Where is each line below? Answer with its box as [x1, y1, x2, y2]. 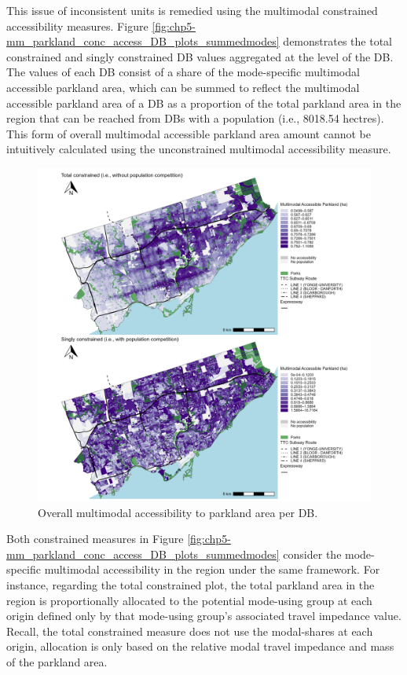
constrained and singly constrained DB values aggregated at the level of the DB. [6, 48, 394, 64]
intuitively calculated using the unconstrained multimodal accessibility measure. [6, 141, 391, 157]
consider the [283, 545, 342, 562]
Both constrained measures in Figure [6, 530, 184, 547]
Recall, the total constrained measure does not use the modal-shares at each [6, 622, 373, 639]
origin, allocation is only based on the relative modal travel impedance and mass [6, 638, 394, 655]
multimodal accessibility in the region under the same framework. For [44, 561, 380, 578]
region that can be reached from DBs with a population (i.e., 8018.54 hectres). [6, 110, 384, 127]
